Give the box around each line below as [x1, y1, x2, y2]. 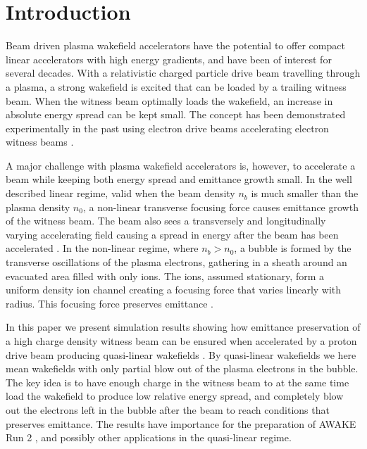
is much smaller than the [251, 186, 359, 201]
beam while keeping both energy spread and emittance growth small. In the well [6, 172, 352, 186]
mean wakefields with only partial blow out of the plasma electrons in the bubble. [6, 361, 359, 376]
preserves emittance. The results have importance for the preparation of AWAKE [6, 416, 356, 431]
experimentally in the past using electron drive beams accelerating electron [6, 120, 329, 135]
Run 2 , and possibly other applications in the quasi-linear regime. [6, 430, 292, 445]
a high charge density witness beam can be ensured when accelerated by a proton [6, 334, 357, 348]
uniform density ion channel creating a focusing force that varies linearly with [6, 282, 342, 297]
